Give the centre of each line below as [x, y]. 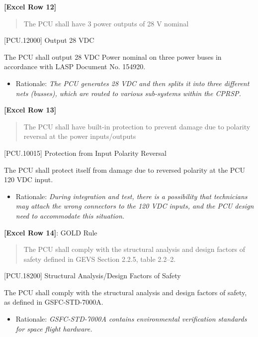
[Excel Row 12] [30, 6]
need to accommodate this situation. [70, 215]
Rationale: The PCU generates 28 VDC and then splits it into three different [132, 83]
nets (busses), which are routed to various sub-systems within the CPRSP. [128, 93]
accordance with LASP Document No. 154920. [75, 66]
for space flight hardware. [54, 328]
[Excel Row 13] [30, 110]
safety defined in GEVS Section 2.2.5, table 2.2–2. [100, 259]
